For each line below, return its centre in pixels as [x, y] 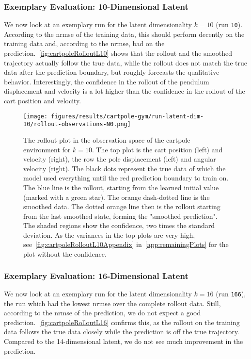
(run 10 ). [229, 24]
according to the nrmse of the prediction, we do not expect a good [102, 313]
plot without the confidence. [65, 254]
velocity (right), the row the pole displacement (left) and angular [120, 159]
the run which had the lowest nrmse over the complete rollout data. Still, [112, 303]
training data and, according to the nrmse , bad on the [84, 43]
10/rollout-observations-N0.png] [77, 124]
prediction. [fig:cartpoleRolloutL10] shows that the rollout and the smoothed [118, 53]
